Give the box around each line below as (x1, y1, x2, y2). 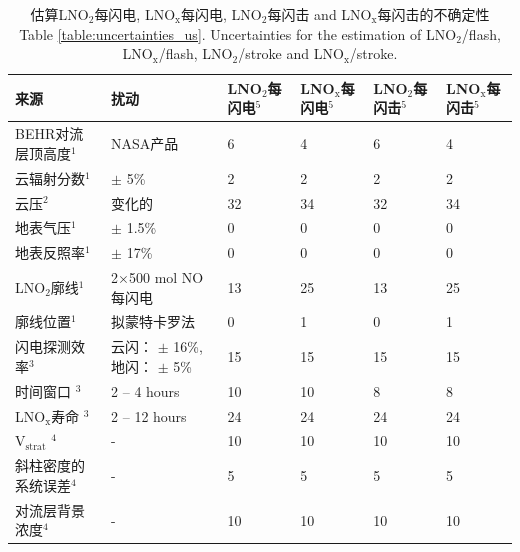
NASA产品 (111, 133, 179, 154)
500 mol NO (128, 267, 204, 288)
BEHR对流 (15, 123, 84, 144)
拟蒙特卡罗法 (111, 311, 196, 332)
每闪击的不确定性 (377, 4, 490, 24)
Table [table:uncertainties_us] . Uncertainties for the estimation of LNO (19, 23, 457, 44)
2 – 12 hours (111, 405, 187, 426)
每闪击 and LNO (267, 4, 372, 24)
